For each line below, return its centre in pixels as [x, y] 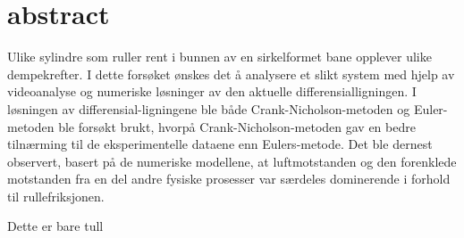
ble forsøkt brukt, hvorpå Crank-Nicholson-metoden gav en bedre [237, 126]
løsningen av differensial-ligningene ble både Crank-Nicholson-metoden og [209, 108]
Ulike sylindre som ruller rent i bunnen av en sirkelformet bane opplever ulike [219, 57]
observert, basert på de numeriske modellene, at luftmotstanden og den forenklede [232, 161]
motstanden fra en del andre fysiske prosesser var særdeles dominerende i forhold [229, 179]
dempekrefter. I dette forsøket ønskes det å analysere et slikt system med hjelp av [231, 74]
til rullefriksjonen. [56, 196]
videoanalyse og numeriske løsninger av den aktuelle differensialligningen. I [212, 91]
